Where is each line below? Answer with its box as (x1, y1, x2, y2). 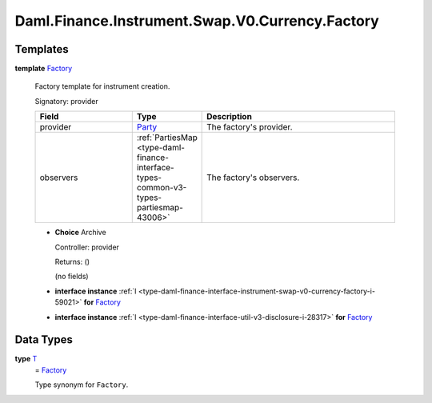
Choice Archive (54, 228, 107, 237)
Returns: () (54, 257, 90, 267)
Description (206, 111, 252, 122)
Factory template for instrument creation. (34, 82, 170, 91)
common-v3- (136, 182, 187, 194)
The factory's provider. (206, 122, 293, 133)
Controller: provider (54, 242, 120, 252)
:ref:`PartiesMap (136, 132, 198, 143)
